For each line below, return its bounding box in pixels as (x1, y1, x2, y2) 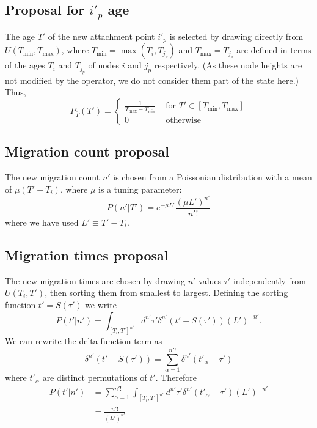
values (199, 274, 222, 287)
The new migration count (5, 171, 100, 183)
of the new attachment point (48, 29, 155, 42)
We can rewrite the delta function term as (5, 334, 162, 347)
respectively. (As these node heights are (154, 59, 302, 72)
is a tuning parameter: (98, 182, 182, 195)
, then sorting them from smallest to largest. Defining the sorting (45, 286, 288, 299)
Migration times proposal (5, 245, 169, 264)
